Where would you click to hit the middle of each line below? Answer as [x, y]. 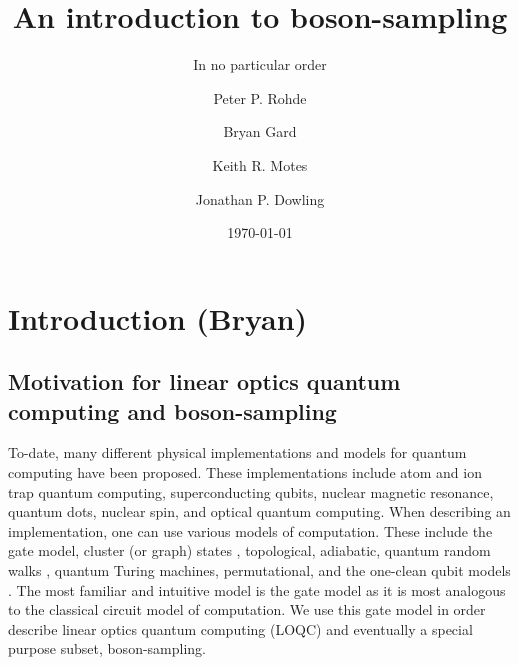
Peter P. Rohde [260, 97]
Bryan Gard [260, 131]
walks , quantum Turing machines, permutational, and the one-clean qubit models [259, 570]
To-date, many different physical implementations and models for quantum [237, 452]
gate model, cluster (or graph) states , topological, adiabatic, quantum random [249, 550]
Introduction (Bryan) [158, 317]
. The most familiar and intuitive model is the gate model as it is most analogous [257, 589]
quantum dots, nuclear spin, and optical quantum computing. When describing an [259, 511]
